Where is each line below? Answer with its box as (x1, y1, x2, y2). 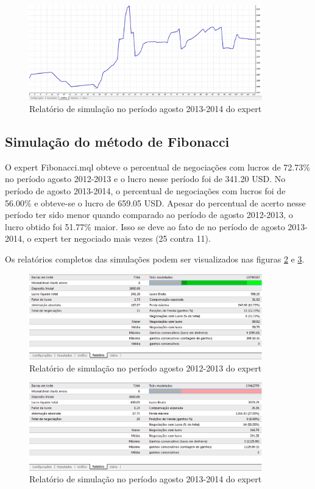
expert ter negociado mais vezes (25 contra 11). (34, 232, 211, 245)
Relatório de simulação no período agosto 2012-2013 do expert (29, 361, 262, 374)
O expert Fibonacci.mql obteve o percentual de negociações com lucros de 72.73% (5, 160, 310, 173)
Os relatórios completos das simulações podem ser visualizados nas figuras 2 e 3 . (5, 253, 305, 266)
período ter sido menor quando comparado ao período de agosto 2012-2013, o (5, 208, 293, 221)
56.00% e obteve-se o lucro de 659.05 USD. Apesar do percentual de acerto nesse (5, 196, 306, 209)
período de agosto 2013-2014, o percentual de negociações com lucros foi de (5, 185, 286, 197)
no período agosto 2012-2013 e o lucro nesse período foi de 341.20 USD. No (5, 172, 286, 185)
